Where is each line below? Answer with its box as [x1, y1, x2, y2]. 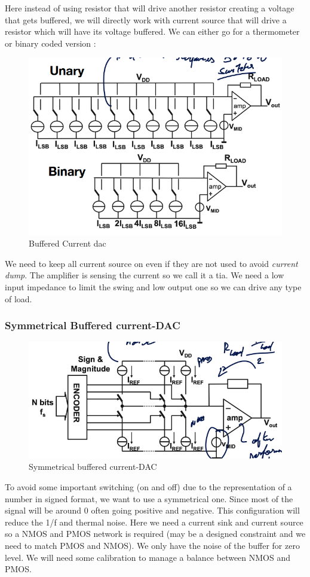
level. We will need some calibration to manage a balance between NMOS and [5, 551, 291, 563]
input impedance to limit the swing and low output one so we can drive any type [5, 280, 302, 293]
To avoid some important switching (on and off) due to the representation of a [5, 480, 292, 493]
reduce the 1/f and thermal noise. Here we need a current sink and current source [5, 515, 303, 528]
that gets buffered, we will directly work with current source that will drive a [5, 13, 287, 26]
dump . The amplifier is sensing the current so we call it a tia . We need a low [5, 269, 284, 281]
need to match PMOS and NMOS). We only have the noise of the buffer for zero [5, 539, 300, 551]
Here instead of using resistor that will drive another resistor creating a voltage [5, 2, 294, 14]
